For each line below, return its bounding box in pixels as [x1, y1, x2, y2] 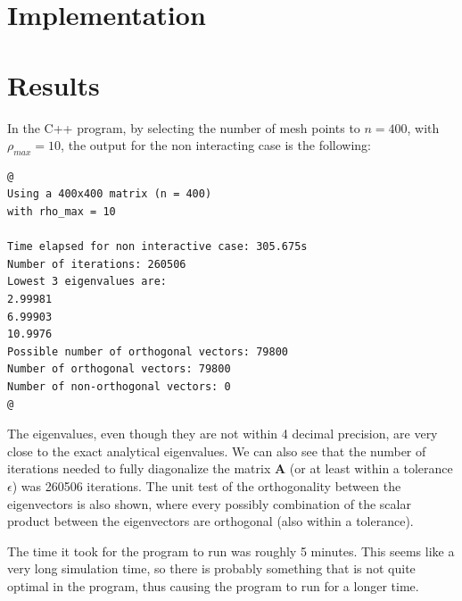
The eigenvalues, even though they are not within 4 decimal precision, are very [7, 424, 438, 443]
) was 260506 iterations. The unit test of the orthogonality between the [12, 476, 401, 495]
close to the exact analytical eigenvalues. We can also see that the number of [7, 441, 426, 460]
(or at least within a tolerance [289, 459, 453, 478]
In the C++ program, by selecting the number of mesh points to [7, 118, 360, 137]
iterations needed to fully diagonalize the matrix [7, 459, 271, 478]
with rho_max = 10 [7, 205, 116, 219]
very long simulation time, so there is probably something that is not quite [7, 559, 416, 578]
